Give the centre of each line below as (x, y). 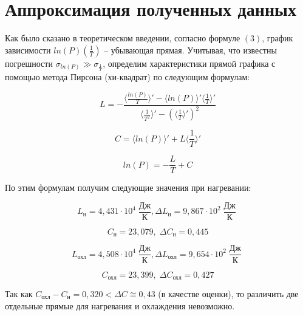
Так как (19, 294)
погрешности (29, 63)
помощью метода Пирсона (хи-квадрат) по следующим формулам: (128, 77)
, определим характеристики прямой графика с (189, 63)
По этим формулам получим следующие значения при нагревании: (128, 187)
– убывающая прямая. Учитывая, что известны (190, 50)
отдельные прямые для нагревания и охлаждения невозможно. (120, 305)
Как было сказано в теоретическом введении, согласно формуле (123, 38)
